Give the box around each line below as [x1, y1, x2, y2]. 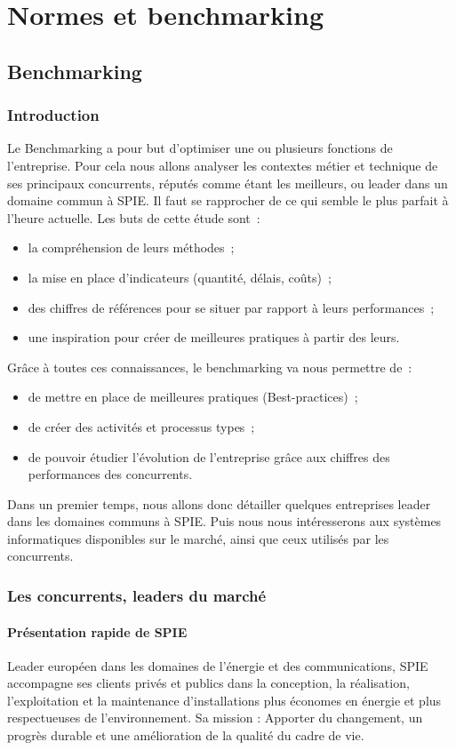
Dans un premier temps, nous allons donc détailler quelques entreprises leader [7, 494, 431, 513]
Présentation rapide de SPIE [7, 622, 188, 641]
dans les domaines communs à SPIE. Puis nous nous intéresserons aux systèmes [7, 512, 442, 531]
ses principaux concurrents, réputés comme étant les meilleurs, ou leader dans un [7, 173, 448, 192]
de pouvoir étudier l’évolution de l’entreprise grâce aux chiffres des [28, 447, 390, 466]
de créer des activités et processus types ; [28, 417, 255, 435]
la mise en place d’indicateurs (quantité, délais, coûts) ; [28, 267, 332, 286]
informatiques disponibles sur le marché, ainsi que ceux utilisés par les [7, 529, 389, 547]
